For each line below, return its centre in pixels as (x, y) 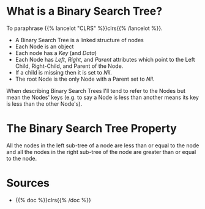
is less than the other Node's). (44, 104)
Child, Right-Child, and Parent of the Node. (69, 66)
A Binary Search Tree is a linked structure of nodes (79, 40)
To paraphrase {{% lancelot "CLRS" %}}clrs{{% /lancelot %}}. (85, 28)
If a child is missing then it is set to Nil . (63, 72)
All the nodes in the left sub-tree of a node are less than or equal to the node (103, 145)
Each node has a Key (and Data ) (56, 53)
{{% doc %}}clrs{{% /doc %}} (53, 200)
